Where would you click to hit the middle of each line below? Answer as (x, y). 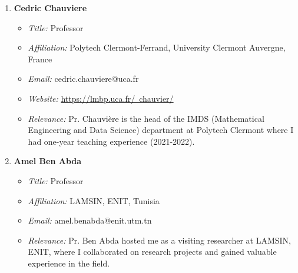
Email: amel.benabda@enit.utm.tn (90, 220)
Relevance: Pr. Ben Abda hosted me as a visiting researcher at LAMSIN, (160, 240)
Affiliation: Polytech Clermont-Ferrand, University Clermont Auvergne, (157, 47)
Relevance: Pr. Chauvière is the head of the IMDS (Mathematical (146, 118)
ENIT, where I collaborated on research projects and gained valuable (152, 252)
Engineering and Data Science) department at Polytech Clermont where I (161, 130)
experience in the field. (69, 263)
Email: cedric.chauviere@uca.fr (83, 79)
